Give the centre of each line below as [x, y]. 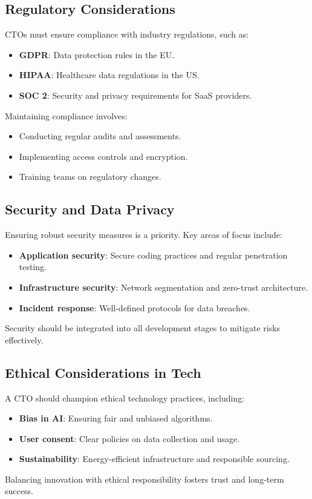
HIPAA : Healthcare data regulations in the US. [109, 75]
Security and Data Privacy [90, 209]
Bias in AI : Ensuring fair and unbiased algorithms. [116, 418]
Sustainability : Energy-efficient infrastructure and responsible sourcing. [154, 459]
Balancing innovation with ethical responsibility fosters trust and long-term [145, 479]
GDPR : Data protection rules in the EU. [97, 54]
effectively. [24, 339]
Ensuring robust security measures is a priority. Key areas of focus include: [144, 235]
